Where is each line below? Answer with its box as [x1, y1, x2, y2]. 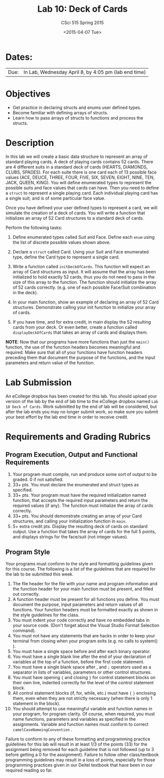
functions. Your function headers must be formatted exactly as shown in [12, 607, 158, 613]
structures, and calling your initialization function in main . [12, 518, 127, 524]
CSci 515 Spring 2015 [61, 20, 104, 25]
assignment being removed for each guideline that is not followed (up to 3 [5, 747, 154, 753]
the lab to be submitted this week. [5, 571, 74, 577]
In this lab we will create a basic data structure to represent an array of [5, 153, 148, 159]
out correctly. [12, 591, 40, 597]
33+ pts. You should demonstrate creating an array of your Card [12, 513, 142, 519]
